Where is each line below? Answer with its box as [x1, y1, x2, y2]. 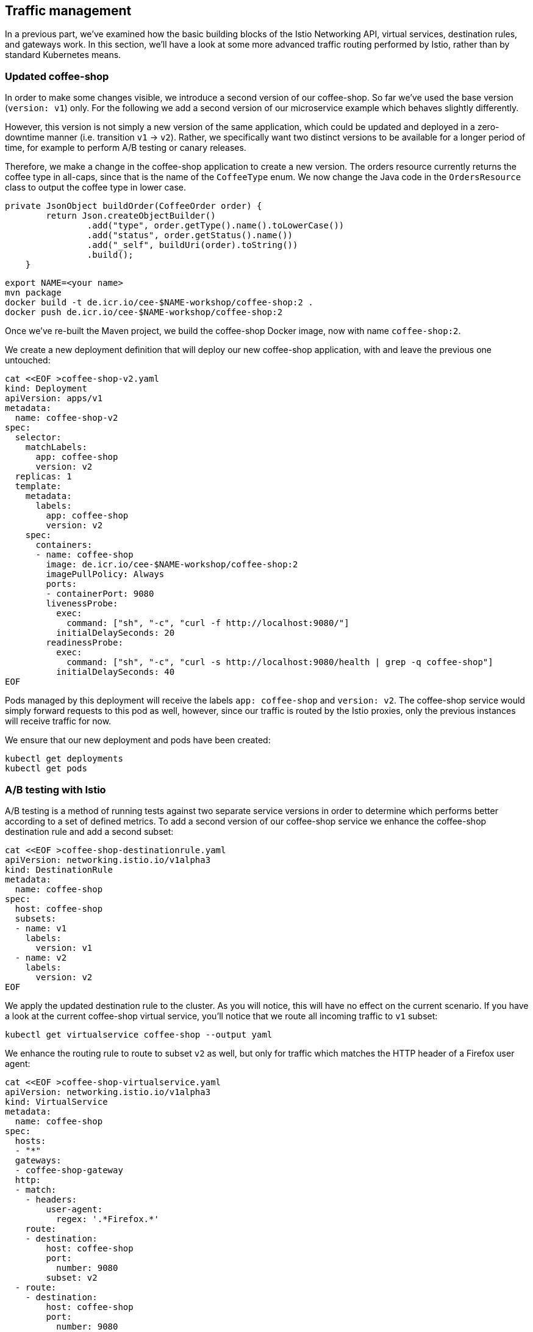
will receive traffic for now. [5, 716, 112, 727]
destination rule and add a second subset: [5, 826, 174, 837]
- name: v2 [15, 952, 67, 963]
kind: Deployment [5, 384, 87, 394]
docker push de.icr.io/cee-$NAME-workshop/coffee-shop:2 [5, 307, 283, 318]
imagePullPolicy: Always [46, 569, 165, 580]
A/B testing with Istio [5, 783, 106, 796]
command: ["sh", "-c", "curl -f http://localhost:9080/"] [66, 618, 349, 628]
